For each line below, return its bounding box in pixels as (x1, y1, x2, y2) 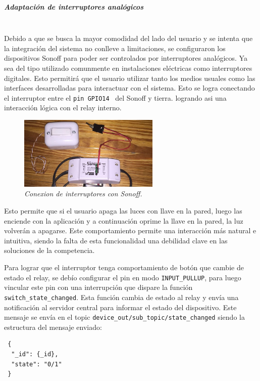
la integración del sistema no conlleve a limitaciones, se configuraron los (4, 43, 226, 53)
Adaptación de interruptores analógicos (4, 1, 144, 12)
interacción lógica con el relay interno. (4, 102, 122, 113)
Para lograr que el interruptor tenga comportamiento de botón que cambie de (4, 262, 244, 273)
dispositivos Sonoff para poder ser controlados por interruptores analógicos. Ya (4, 53, 247, 63)
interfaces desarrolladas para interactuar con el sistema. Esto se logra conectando (4, 82, 255, 93)
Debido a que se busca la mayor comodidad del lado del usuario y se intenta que (4, 33, 253, 44)
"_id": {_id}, (11, 350, 59, 358)
